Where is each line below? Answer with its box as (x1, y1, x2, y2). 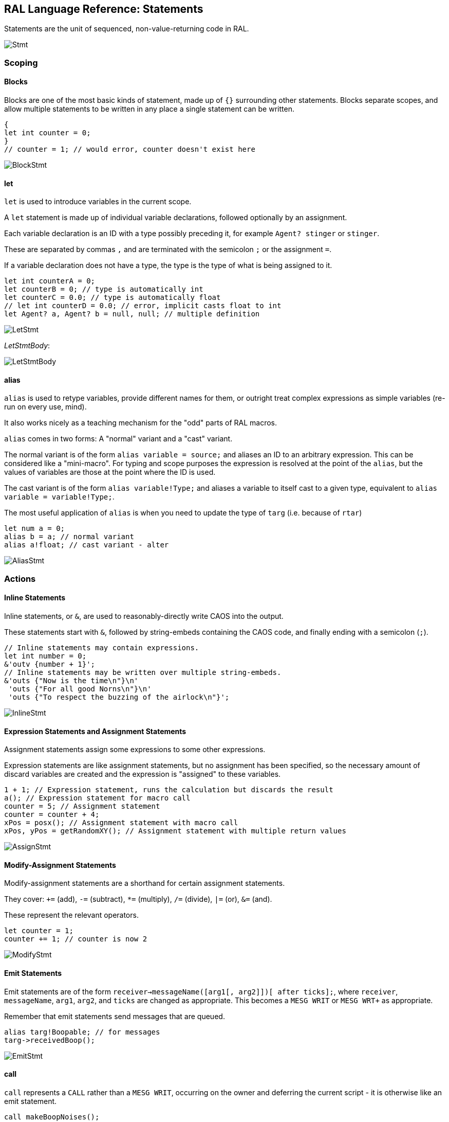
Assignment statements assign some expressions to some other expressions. (4, 745, 266, 754)
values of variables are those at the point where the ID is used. (4, 468, 216, 477)
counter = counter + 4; (4, 810, 100, 819)
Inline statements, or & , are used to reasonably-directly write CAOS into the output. (4, 612, 284, 621)
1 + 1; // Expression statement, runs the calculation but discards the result (4, 786, 333, 794)
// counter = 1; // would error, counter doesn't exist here (4, 145, 255, 154)
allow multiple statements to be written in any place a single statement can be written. (4, 104, 294, 114)
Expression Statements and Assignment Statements (4, 726, 186, 736)
